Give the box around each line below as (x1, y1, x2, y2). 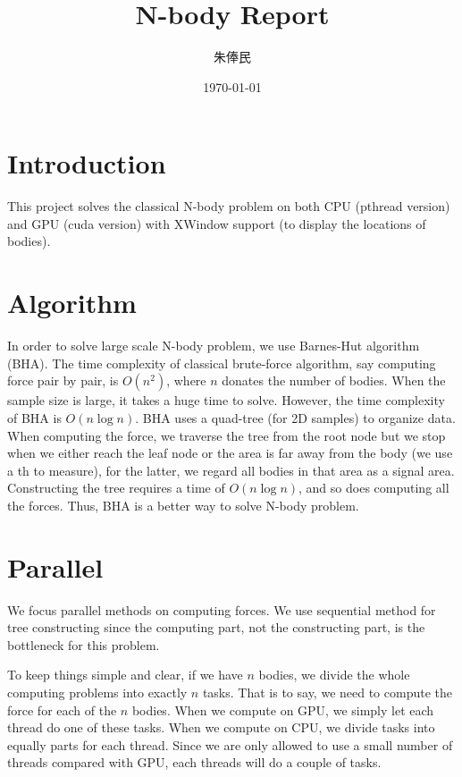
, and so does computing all (298, 478, 449, 497)
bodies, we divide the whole (258, 665, 410, 684)
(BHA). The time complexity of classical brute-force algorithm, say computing (7, 353, 436, 372)
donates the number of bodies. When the (222, 371, 446, 390)
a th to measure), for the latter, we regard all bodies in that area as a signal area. (7, 460, 455, 479)
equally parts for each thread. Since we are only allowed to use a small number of (7, 735, 453, 754)
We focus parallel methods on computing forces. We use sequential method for (7, 600, 436, 619)
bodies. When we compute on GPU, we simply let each (131, 700, 434, 719)
